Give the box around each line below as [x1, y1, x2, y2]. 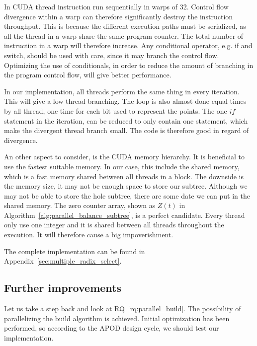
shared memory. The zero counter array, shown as [4, 200, 156, 210]
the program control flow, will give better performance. [4, 69, 171, 80]
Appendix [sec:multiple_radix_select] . [4, 256, 122, 266]
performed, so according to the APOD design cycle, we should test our [4, 323, 219, 333]
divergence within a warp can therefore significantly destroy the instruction [4, 11, 233, 21]
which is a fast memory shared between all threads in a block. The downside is [4, 171, 244, 181]
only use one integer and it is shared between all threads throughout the [4, 219, 224, 230]
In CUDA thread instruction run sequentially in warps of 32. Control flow [4, 1, 229, 11]
